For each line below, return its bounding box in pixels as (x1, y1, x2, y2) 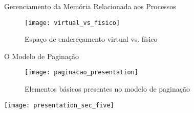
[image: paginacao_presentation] (25, 69, 138, 76)
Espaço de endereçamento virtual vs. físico (25, 34, 158, 44)
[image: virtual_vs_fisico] (25, 19, 120, 26)
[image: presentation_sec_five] (4, 101, 114, 109)
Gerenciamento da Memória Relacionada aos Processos (4, 1, 176, 11)
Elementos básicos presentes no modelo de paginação (25, 83, 190, 94)
